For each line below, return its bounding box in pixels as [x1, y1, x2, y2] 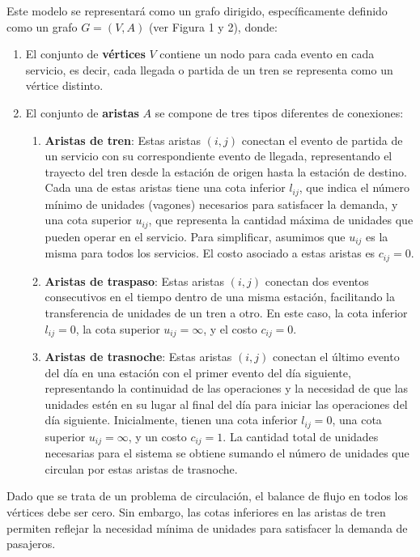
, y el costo [203, 320, 257, 337]
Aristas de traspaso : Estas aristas [45, 272, 225, 289]
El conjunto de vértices [25, 45, 146, 62]
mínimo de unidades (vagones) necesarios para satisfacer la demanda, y [45, 195, 398, 212]
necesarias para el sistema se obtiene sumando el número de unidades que [45, 444, 409, 461]
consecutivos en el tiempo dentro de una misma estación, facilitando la [45, 288, 395, 305]
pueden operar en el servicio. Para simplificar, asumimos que [45, 227, 346, 244]
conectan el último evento [273, 347, 400, 364]
